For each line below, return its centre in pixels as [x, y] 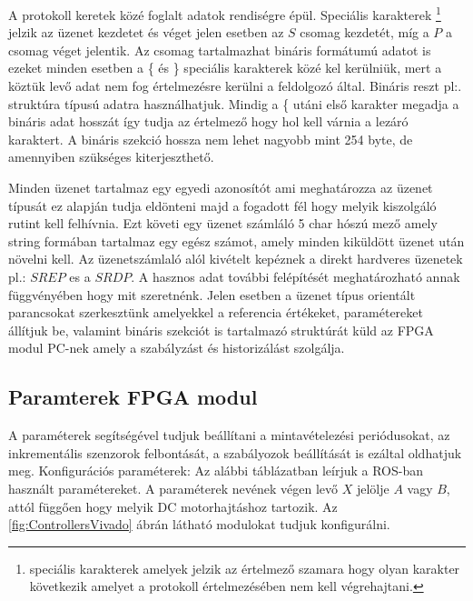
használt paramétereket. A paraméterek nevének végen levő [173, 488]
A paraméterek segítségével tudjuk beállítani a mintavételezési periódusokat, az [229, 435]
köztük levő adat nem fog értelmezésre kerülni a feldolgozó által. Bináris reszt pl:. [235, 86]
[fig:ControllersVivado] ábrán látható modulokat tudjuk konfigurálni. [199, 524]
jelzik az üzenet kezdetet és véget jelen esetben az [146, 32]
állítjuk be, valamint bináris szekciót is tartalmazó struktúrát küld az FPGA [221, 330]
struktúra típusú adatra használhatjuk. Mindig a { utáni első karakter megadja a [234, 103]
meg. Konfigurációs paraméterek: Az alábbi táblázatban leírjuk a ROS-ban [216, 471]
